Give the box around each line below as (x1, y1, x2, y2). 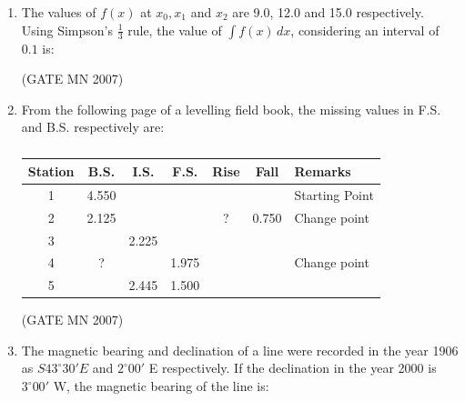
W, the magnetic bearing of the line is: (53, 376, 269, 396)
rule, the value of (127, 20, 222, 39)
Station (27, 161, 75, 180)
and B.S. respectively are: (21, 117, 165, 136)
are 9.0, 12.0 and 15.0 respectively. (232, 3, 424, 21)
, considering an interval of (290, 20, 440, 39)
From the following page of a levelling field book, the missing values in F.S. (21, 99, 441, 118)
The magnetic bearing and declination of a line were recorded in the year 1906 (21, 340, 459, 359)
